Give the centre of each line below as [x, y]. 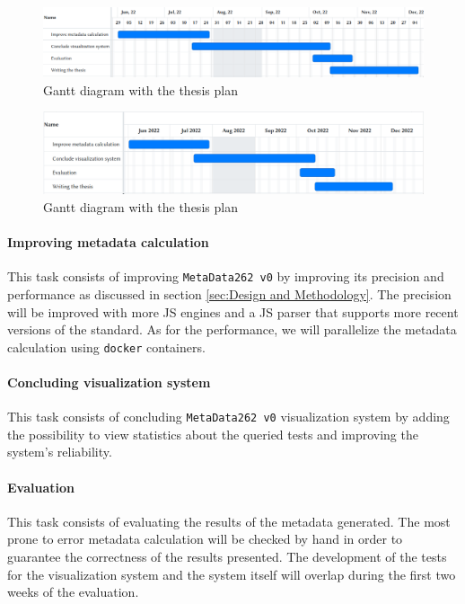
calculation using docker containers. [106, 346]
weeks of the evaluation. [73, 592]
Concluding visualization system [109, 382]
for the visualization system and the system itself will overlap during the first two [232, 574]
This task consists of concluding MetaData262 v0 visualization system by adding [228, 417]
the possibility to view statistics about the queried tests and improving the [213, 434]
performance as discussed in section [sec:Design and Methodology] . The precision [229, 294]
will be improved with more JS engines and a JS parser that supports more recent [233, 311]
